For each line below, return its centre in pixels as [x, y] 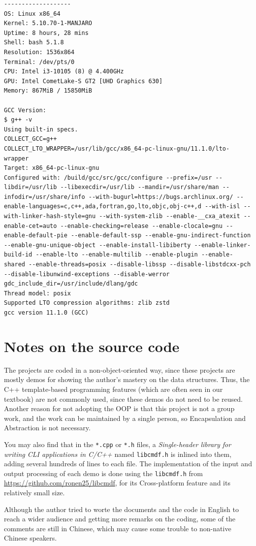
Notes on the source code [92, 346]
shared [15, 265]
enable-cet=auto [31, 226]
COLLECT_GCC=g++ [31, 139]
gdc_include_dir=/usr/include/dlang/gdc [71, 284]
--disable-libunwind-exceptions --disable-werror [87, 274]
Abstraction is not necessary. [47, 428]
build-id [18, 255]
